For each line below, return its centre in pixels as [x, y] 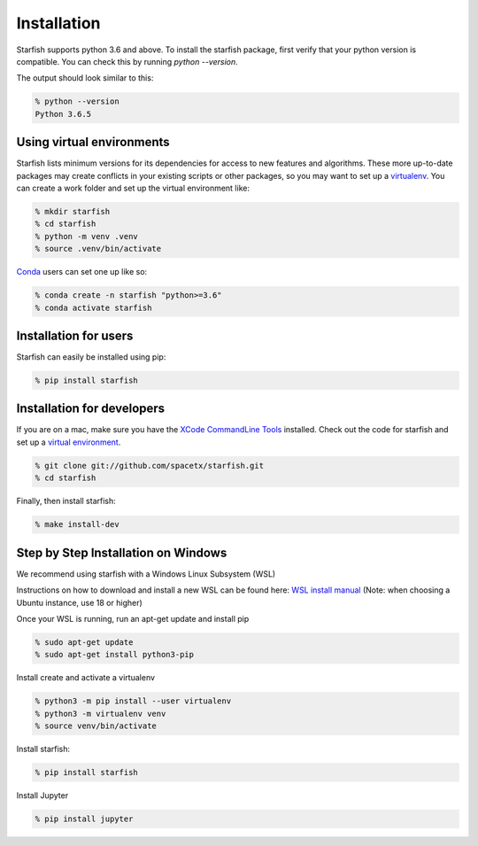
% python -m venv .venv [87, 236]
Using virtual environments [93, 142]
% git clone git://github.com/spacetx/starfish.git [150, 466]
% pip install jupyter [84, 819]
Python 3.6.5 [63, 114]
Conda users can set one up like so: [82, 272]
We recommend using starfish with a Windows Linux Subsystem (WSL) [146, 574]
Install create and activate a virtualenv [85, 678]
